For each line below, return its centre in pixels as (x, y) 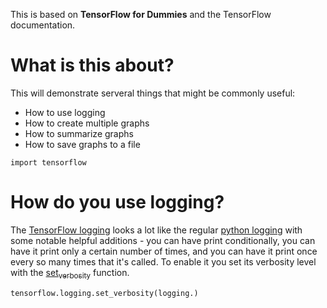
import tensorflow (48, 162)
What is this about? (92, 65)
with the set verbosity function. (70, 273)
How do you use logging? (117, 202)
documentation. (43, 25)
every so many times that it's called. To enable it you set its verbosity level (163, 261)
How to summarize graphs (79, 133)
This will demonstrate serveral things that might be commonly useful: (153, 93)
